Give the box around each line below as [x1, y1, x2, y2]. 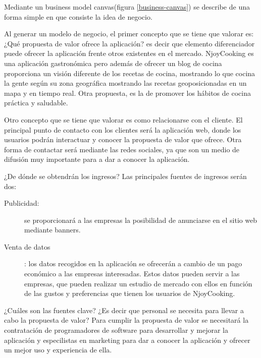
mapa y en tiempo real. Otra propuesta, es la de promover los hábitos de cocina [4, 87, 251, 98]
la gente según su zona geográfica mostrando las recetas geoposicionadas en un [4, 78, 247, 88]
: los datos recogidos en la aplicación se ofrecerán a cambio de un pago [24, 258, 242, 269]
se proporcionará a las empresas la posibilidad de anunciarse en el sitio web [24, 214, 257, 225]
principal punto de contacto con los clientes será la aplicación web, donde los [4, 124, 241, 135]
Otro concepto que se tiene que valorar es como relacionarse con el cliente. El [4, 114, 243, 125]
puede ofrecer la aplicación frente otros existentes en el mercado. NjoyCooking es [4, 48, 254, 58]
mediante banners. [24, 224, 81, 235]
